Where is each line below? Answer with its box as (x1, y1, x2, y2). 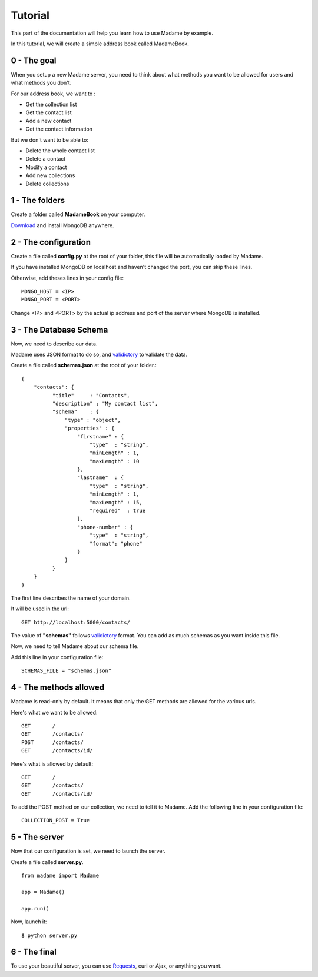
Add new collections (25, 172, 75, 179)
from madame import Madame (21, 872, 100, 879)
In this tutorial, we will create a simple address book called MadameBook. (11, 40, 190, 47)
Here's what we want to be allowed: (11, 709, 98, 716)
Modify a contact (25, 164, 67, 171)
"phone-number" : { (77, 524, 134, 530)
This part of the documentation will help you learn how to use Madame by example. (11, 29, 214, 36)
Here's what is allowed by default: (11, 760, 94, 767)
